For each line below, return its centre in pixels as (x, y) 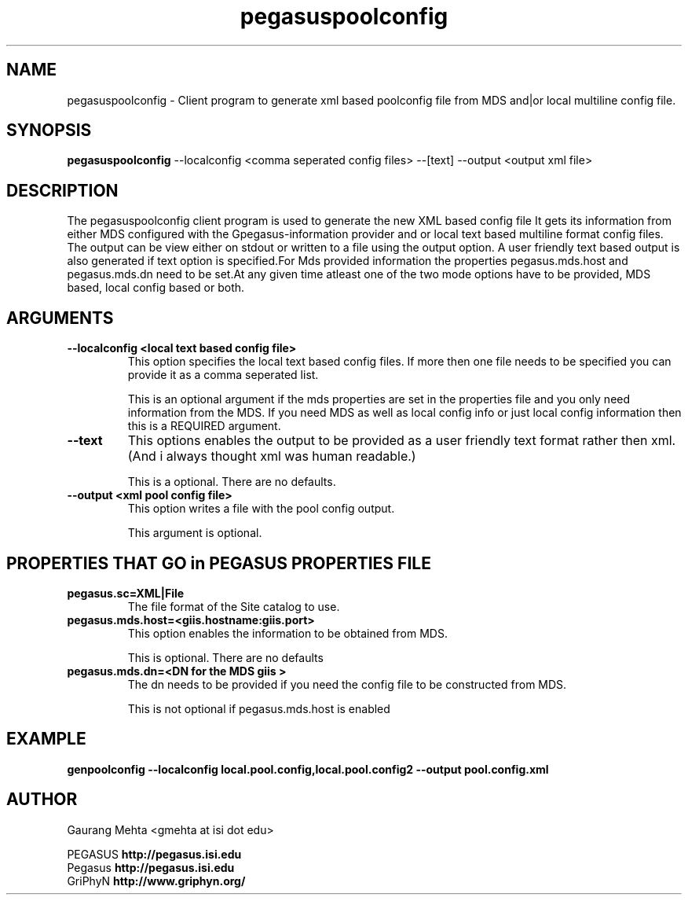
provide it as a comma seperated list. (223, 375)
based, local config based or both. (156, 288)
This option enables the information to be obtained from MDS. (287, 633)
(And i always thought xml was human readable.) (272, 456)
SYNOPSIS (49, 131)
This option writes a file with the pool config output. (261, 509)
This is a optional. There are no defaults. (232, 482)
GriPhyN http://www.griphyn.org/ (156, 881)
